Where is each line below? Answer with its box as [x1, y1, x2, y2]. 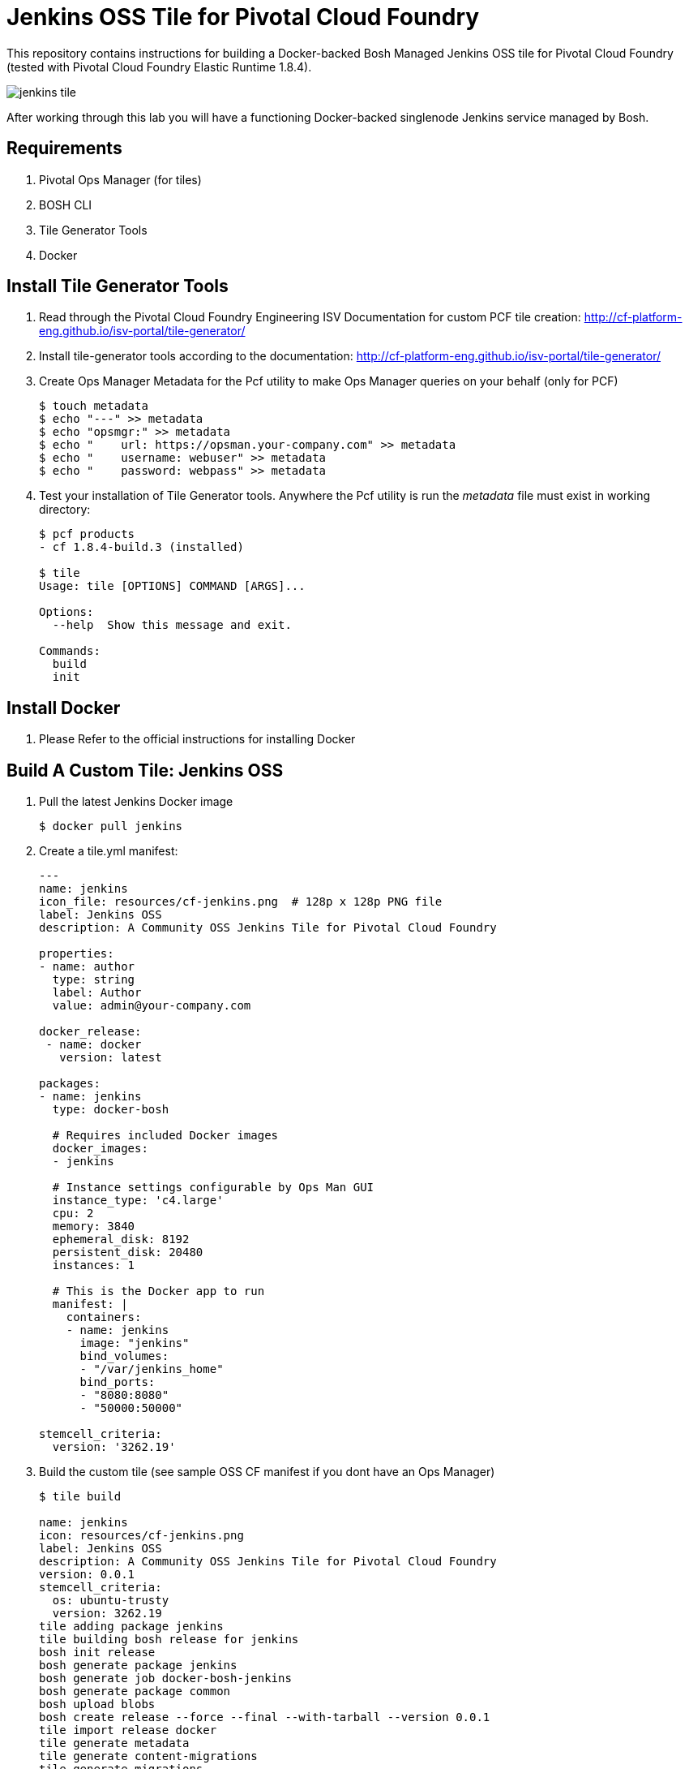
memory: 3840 [52, 1220, 135, 1233]
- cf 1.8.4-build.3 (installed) [39, 540, 244, 554]
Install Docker [6, 697, 121, 718]
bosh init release [39, 1646, 156, 1659]
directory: [39, 502, 91, 517]
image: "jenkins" [79, 1336, 190, 1350]
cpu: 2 [52, 1207, 94, 1220]
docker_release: [39, 1025, 142, 1039]
